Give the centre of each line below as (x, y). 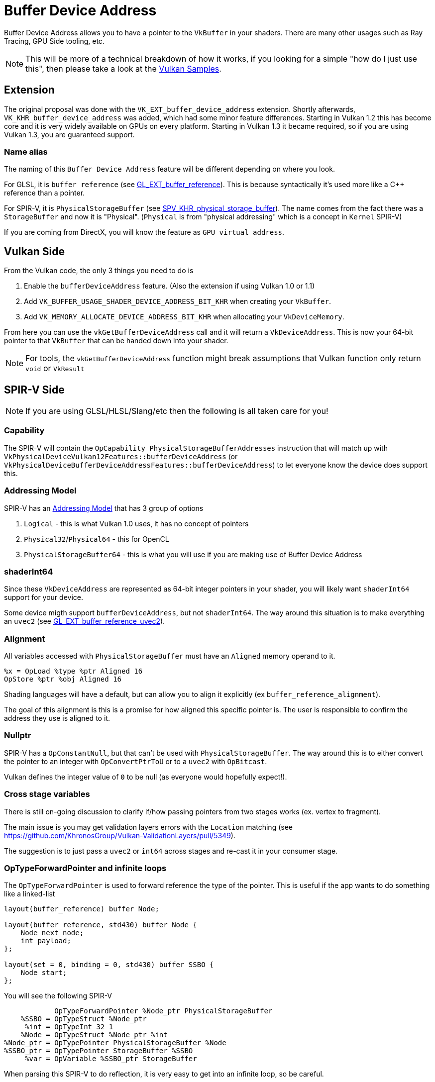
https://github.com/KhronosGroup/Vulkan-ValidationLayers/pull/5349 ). (120, 835)
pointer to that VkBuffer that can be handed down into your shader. (116, 341)
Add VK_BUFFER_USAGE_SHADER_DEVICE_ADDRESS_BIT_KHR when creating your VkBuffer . (178, 301)
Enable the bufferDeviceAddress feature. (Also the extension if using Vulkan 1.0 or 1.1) (169, 286)
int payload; (46, 941)
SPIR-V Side (34, 390)
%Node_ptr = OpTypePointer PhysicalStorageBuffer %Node (115, 1043)
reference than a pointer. (45, 193)
